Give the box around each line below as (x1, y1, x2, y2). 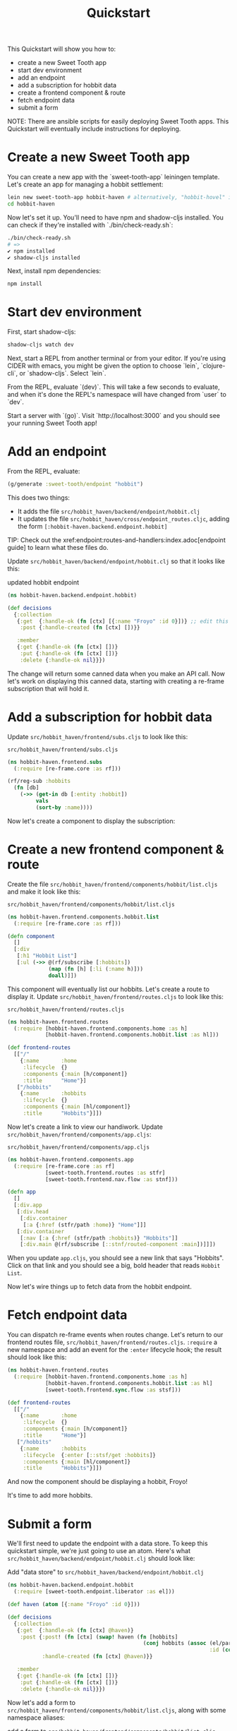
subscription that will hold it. (7, 684, 90, 693)
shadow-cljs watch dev (7, 341, 74, 349)
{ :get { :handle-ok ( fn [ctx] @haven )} (16, 1627, 134, 1634)
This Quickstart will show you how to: (7, 44, 116, 54)
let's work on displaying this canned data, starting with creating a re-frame (7, 676, 224, 685)
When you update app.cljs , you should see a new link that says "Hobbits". (7, 1254, 224, 1262)
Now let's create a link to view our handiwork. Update (7, 1122, 164, 1131)
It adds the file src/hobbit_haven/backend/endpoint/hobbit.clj (17, 507, 200, 515)
